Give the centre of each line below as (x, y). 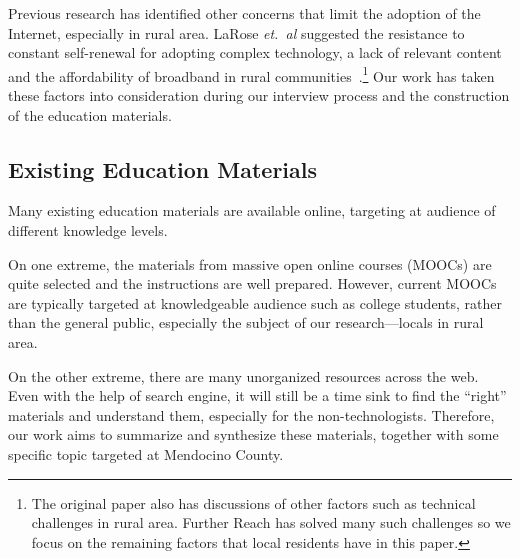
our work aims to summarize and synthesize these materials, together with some (253, 434)
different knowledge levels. (88, 230)
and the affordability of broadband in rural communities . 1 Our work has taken (251, 74)
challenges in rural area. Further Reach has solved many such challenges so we (271, 522)
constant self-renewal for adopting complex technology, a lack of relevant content (255, 52)
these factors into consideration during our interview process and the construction (259, 95)
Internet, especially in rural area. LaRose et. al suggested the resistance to (236, 32)
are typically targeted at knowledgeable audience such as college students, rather (255, 302)
